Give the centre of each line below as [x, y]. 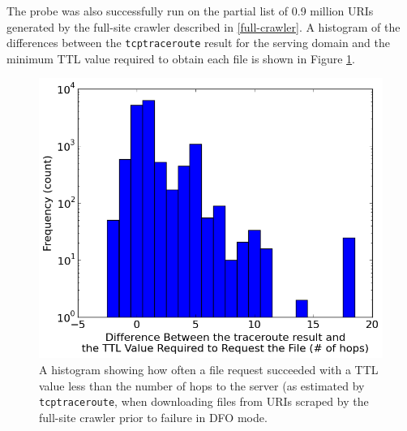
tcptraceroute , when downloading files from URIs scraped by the [204, 401]
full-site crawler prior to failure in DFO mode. [153, 417]
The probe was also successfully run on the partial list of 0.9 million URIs [190, 11]
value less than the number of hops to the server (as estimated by [202, 385]
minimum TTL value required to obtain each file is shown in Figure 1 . [181, 58]
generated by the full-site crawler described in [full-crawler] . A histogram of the [203, 26]
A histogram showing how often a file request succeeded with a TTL [209, 369]
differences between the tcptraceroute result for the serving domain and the [199, 43]
